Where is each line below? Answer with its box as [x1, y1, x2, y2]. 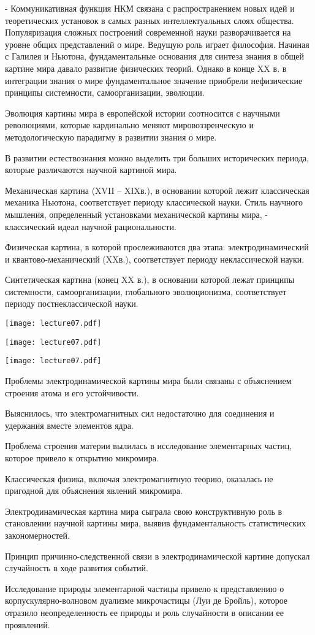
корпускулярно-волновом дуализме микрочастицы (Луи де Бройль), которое [5, 594, 288, 607]
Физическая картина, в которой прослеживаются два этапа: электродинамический [5, 241, 309, 253]
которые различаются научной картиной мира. [5, 163, 177, 176]
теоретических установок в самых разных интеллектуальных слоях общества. [5, 13, 294, 26]
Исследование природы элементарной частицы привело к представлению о [5, 582, 284, 595]
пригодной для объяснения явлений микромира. [5, 484, 183, 497]
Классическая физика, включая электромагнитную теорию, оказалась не [5, 472, 273, 485]
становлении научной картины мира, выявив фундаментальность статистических [5, 517, 306, 529]
